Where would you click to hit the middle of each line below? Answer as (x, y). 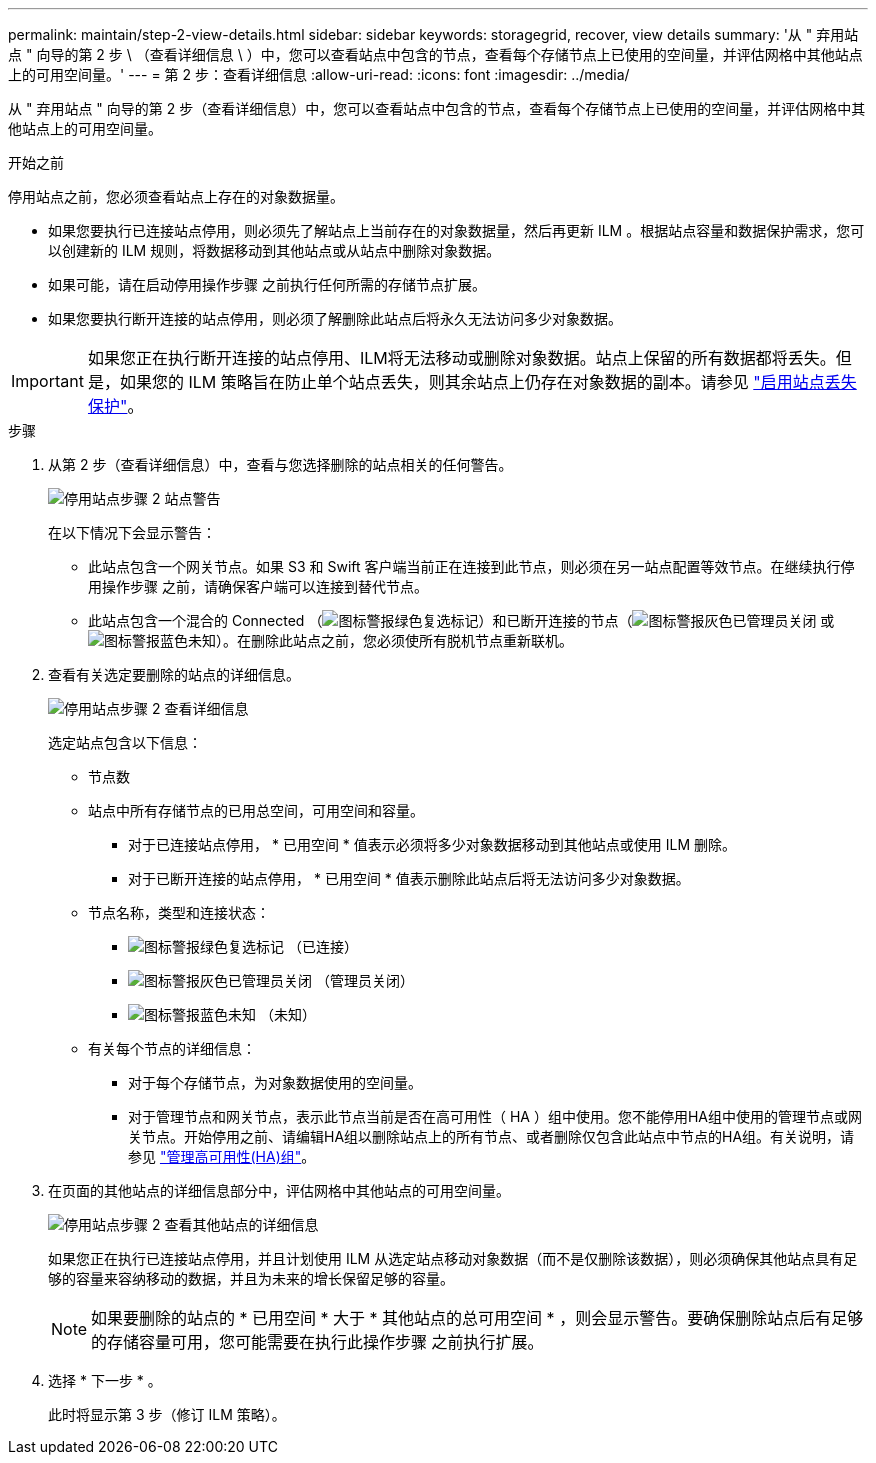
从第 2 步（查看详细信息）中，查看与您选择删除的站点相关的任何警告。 (280, 464)
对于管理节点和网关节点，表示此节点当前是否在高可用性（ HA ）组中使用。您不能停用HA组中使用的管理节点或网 (495, 1116)
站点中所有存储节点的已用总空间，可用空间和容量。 (256, 810)
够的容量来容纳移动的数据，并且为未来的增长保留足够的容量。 (251, 1278)
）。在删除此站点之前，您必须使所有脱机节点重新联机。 (394, 640)
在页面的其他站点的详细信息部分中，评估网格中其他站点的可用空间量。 (279, 1190)
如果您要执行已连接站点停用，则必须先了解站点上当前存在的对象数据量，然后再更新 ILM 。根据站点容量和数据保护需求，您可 (456, 230)
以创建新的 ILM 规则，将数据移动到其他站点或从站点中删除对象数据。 (274, 250)
